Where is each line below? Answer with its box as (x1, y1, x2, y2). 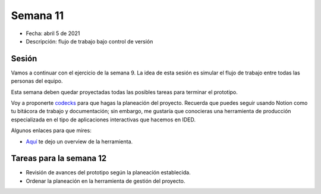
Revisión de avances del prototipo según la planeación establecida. (26, 169, 191, 176)
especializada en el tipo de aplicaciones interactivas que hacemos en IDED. (11, 116, 196, 123)
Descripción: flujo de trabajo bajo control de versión (26, 37, 153, 45)
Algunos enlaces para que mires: (11, 127, 92, 134)
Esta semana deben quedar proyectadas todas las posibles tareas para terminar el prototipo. (11, 88, 238, 95)
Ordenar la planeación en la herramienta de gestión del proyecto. (26, 177, 185, 184)
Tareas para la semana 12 (11, 154, 107, 164)
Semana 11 (11, 9, 64, 22)
